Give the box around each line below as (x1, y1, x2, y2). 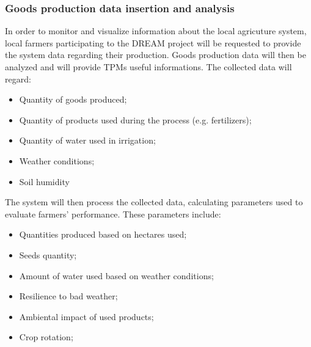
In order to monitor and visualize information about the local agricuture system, (5, 24, 307, 37)
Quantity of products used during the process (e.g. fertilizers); (19, 113, 252, 126)
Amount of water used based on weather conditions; (19, 269, 214, 282)
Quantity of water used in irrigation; (19, 134, 156, 147)
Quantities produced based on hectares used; (19, 228, 187, 241)
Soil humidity (19, 175, 70, 188)
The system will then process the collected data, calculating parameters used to (5, 195, 303, 208)
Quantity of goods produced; (19, 93, 127, 106)
